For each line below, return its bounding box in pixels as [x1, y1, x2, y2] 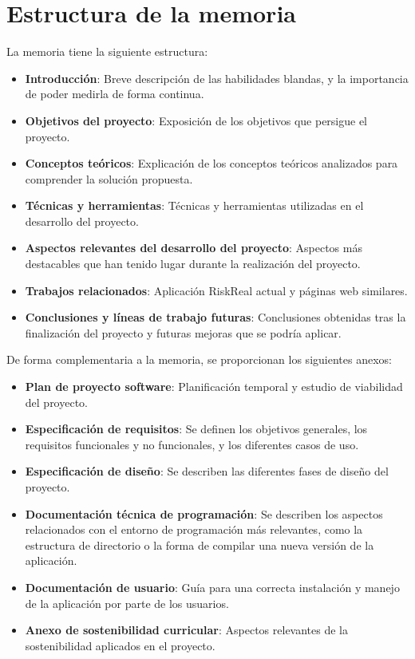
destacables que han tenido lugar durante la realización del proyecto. [25, 255, 361, 272]
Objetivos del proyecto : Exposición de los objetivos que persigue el [25, 112, 368, 128]
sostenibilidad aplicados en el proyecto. [25, 637, 215, 653]
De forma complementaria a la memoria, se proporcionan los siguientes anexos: [6, 351, 392, 368]
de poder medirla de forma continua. [25, 85, 204, 102]
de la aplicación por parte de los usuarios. [25, 594, 229, 611]
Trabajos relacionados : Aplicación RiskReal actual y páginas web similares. [25, 282, 408, 298]
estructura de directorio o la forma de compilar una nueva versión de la [25, 536, 374, 553]
